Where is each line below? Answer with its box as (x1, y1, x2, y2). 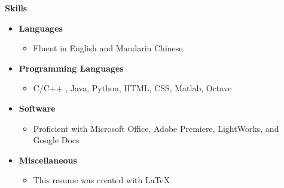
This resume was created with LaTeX (33, 174, 170, 186)
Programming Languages (19, 61, 124, 74)
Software (19, 101, 56, 114)
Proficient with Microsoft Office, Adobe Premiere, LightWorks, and (33, 122, 279, 134)
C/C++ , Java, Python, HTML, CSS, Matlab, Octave (33, 82, 232, 94)
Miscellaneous (19, 153, 77, 166)
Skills (5, 2, 28, 14)
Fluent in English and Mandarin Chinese (33, 42, 183, 54)
